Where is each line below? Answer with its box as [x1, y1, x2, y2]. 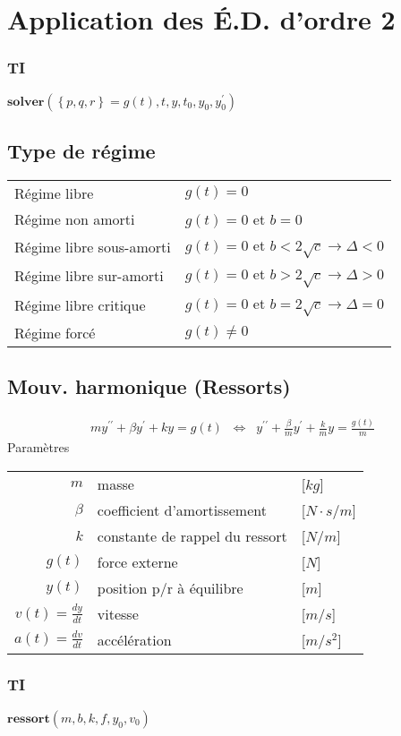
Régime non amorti [14, 208, 135, 229]
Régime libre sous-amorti [14, 235, 171, 257]
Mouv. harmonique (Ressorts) [7, 372, 291, 399]
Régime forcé [14, 321, 96, 343]
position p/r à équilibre [97, 577, 243, 598]
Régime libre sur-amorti [14, 265, 164, 287]
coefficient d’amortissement [97, 499, 267, 520]
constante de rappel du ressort [97, 525, 287, 546]
